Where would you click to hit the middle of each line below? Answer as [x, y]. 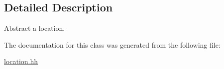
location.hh [21, 61]
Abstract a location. [35, 28]
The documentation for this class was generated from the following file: [112, 44]
